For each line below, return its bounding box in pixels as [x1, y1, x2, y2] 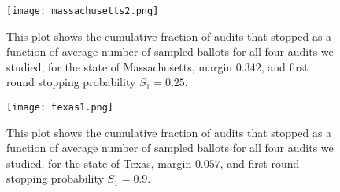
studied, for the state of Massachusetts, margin [6, 58, 233, 74]
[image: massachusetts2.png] [6, 5, 159, 16]
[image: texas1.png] [6, 102, 114, 114]
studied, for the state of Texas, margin [6, 154, 192, 171]
